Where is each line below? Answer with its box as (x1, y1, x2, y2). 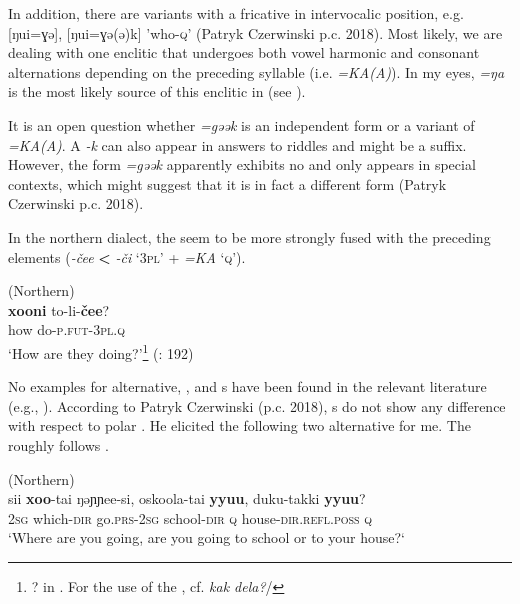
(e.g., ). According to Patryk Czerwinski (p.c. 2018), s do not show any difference (8, 395, 506, 416)
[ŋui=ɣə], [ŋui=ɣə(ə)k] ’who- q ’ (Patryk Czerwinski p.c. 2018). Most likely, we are (8, 22, 503, 43)
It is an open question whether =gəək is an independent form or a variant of (8, 114, 475, 135)
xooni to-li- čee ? (8, 299, 110, 320)
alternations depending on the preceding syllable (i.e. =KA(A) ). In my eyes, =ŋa (8, 61, 505, 82)
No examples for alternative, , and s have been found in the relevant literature (8, 376, 487, 397)
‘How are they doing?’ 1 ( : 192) (8, 339, 194, 363)
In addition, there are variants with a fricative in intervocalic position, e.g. (8, 3, 464, 23)
